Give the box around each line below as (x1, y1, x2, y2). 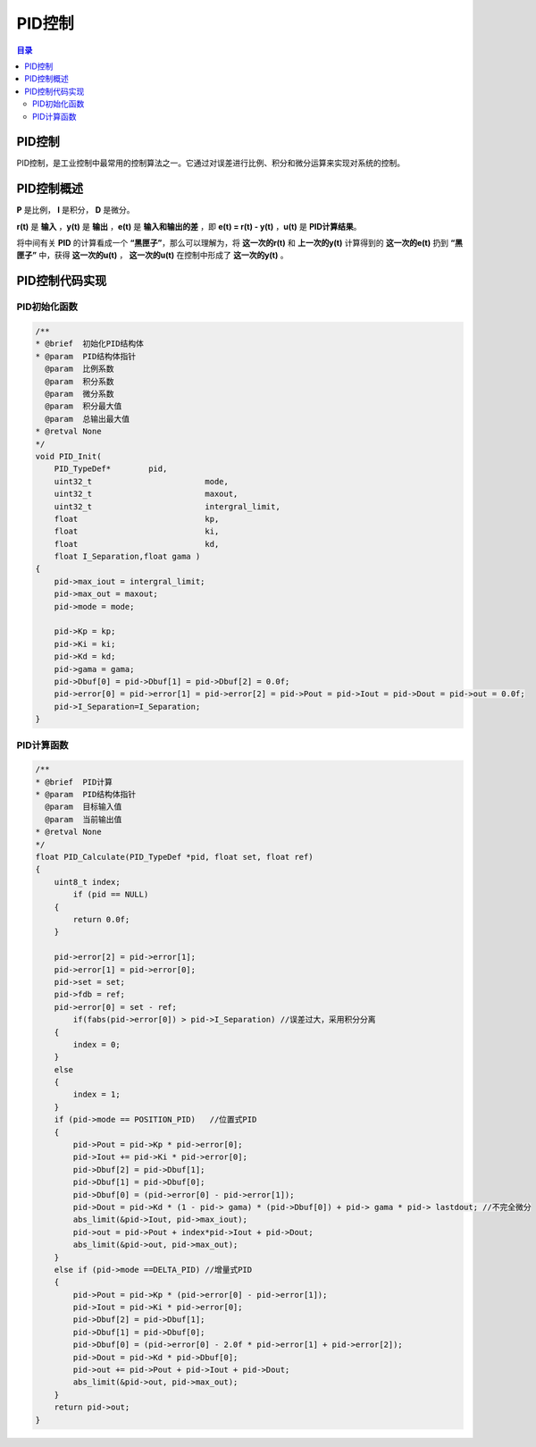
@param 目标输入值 (45, 802, 122, 812)
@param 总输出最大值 (45, 414, 130, 424)
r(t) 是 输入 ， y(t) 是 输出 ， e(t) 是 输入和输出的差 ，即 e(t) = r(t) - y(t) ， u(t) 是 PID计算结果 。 (16, 221, 362, 231)
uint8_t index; (54, 877, 121, 887)
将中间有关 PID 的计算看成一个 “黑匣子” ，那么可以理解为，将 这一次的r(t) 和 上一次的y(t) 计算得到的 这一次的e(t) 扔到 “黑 (16, 238, 464, 248)
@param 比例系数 (45, 364, 114, 374)
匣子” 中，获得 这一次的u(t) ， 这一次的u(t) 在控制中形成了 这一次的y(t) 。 (16, 250, 289, 261)
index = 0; (72, 1039, 121, 1049)
